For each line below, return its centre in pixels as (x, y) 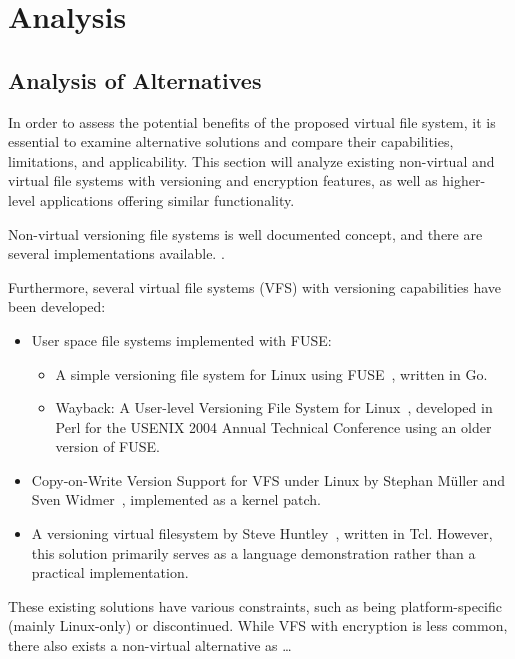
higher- (464, 180)
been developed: (57, 306)
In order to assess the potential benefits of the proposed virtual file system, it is (252, 121)
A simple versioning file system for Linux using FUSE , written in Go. (271, 373)
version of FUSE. (107, 446)
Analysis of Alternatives (135, 79)
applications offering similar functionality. (167, 199)
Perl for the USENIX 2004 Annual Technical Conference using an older (273, 426)
